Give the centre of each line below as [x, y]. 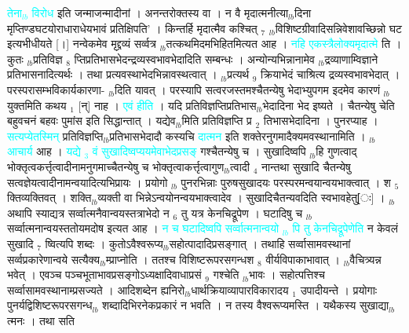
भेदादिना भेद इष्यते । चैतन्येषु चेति [329, 105]
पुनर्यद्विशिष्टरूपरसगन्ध [50, 305]
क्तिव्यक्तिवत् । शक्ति [49, 198]
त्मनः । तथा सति [41, 320]
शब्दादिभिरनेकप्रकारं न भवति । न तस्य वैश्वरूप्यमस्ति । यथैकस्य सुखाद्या [246, 305]
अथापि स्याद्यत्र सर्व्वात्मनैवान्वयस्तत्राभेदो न [88, 212]
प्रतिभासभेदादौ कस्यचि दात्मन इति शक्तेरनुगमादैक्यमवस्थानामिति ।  [239, 135]
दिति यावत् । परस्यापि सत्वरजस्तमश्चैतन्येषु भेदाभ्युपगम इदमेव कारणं [247, 89]
